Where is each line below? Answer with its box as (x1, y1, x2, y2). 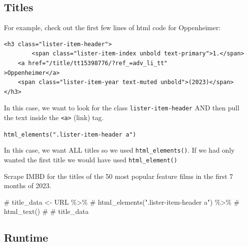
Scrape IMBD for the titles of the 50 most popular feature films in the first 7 (4, 171, 233, 181)
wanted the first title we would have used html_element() (4, 154, 177, 164)
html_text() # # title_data (4, 206, 89, 216)
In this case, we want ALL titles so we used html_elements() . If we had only (4, 145, 235, 155)
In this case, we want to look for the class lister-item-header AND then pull (4, 103, 240, 113)
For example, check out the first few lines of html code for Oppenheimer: (4, 22, 221, 33)
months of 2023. (4, 180, 52, 191)
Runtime (4, 230, 48, 245)
